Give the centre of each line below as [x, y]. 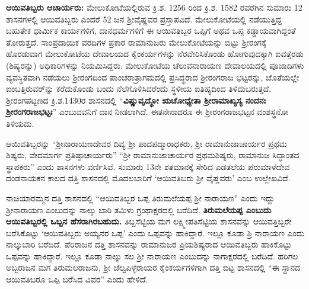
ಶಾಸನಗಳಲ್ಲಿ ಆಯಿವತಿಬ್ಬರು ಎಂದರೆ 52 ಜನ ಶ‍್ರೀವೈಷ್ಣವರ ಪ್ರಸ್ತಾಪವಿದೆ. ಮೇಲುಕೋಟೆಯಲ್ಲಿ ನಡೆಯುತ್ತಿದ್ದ [144, 19]
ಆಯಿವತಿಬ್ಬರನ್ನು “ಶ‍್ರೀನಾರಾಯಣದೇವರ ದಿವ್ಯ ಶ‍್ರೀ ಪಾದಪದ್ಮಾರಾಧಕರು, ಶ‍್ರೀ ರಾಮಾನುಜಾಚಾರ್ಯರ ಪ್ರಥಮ [147, 143]
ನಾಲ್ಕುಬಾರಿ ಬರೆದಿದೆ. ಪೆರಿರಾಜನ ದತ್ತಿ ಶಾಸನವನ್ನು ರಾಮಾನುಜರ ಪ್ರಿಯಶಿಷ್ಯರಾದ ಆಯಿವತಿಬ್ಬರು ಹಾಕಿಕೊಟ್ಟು [149, 244]
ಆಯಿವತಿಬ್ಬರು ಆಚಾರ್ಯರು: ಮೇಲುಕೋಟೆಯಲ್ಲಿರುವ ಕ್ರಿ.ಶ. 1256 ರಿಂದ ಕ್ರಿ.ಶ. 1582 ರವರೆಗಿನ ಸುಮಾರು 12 [154, 7]
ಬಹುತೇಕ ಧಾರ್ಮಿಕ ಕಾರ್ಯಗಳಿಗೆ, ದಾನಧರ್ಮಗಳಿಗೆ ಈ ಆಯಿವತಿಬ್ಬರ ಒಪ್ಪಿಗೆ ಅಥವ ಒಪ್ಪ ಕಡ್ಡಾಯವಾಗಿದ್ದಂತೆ [151, 30]
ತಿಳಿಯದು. [20, 123]
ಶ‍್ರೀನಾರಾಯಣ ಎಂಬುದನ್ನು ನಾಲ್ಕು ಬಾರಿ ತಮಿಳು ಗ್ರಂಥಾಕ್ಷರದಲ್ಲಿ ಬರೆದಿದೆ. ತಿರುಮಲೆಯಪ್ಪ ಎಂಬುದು [139, 209]
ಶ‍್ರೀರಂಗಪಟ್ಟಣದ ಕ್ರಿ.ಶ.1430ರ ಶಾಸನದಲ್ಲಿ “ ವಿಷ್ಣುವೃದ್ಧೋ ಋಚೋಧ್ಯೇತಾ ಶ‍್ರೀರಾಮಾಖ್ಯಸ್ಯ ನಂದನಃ [136, 100]
